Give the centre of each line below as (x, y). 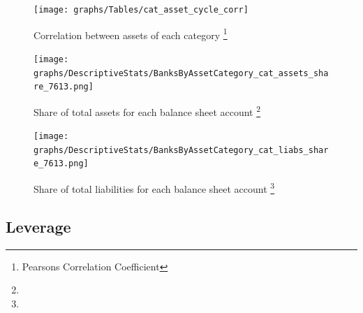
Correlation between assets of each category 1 (131, 34)
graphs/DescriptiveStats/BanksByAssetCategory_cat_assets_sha (181, 73)
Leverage (38, 226)
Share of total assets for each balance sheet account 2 (147, 110)
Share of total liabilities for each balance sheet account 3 (154, 188)
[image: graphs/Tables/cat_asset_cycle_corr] (141, 10)
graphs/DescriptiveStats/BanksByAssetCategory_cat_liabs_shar (181, 150)
